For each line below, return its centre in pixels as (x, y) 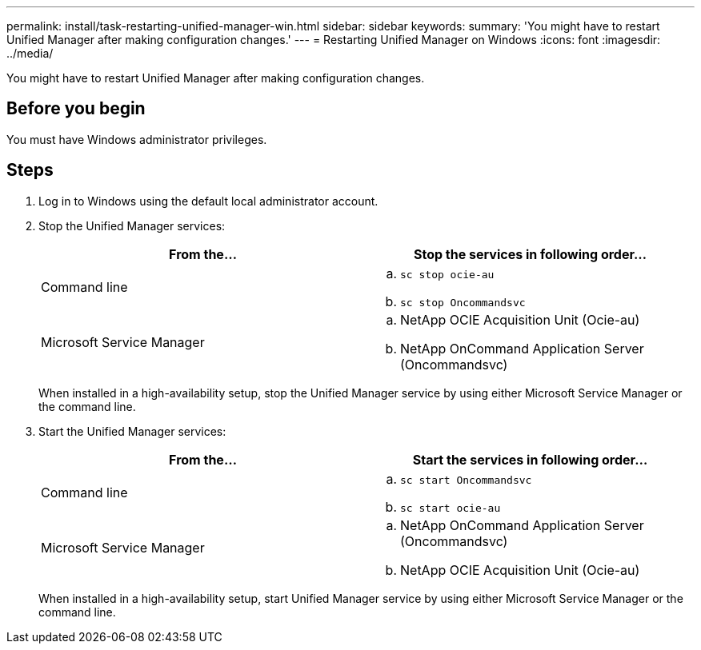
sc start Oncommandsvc (466, 480)
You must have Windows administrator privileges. (137, 139)
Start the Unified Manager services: (132, 431)
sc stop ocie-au (447, 274)
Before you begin (76, 109)
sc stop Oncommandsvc (463, 302)
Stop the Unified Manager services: (132, 225)
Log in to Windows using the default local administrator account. (208, 201)
